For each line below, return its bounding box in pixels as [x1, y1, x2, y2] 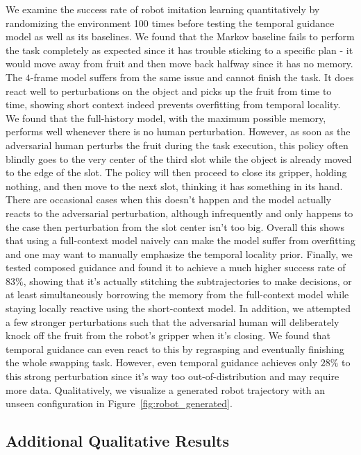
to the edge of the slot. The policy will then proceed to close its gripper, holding [6, 165, 347, 180]
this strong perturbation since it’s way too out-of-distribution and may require [6, 369, 339, 384]
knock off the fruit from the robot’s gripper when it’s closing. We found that [6, 328, 330, 343]
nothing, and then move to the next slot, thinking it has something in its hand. [6, 178, 343, 193]
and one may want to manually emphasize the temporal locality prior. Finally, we [6, 246, 353, 261]
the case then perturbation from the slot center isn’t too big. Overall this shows [6, 219, 344, 234]
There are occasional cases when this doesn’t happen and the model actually [6, 192, 332, 207]
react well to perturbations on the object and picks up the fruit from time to [6, 83, 332, 98]
